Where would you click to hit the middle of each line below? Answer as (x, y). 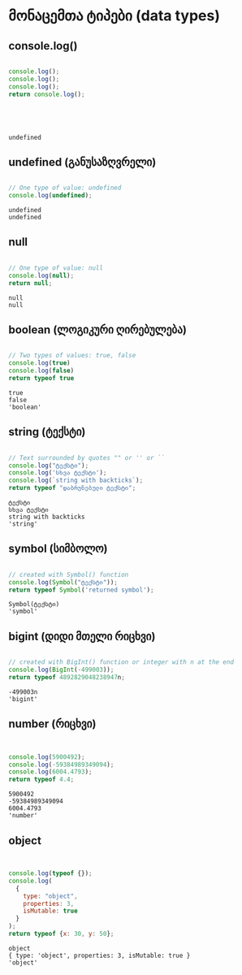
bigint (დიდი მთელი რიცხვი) (82, 636)
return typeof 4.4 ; (41, 780)
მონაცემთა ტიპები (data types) (115, 16)
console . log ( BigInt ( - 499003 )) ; (61, 670)
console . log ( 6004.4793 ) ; (50, 772)
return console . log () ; (47, 94)
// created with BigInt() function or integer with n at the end (121, 662)
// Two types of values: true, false (72, 356)
